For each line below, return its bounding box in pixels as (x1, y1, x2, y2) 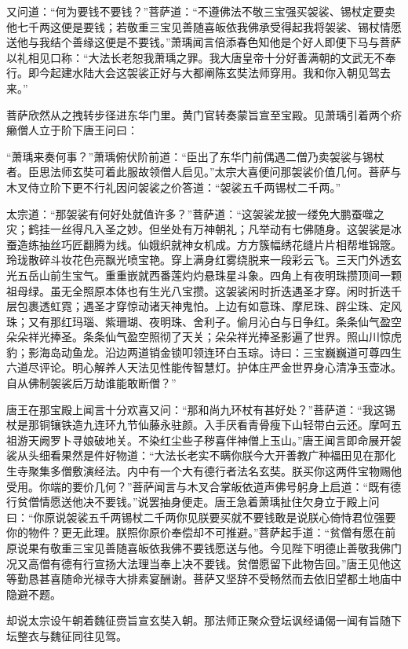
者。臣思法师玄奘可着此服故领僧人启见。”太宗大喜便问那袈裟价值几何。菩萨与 (6, 163, 402, 180)
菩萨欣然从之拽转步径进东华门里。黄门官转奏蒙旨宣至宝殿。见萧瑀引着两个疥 (6, 106, 402, 123)
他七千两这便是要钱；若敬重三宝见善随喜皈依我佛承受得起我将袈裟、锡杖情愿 (6, 18, 402, 35)
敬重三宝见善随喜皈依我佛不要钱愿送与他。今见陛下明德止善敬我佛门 (49, 540, 402, 555)
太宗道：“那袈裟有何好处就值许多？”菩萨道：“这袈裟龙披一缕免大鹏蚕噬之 (6, 205, 384, 222)
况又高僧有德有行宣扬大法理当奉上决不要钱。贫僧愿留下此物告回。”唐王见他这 (6, 555, 402, 571)
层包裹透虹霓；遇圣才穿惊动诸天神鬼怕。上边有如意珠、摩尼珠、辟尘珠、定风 (6, 298, 402, 314)
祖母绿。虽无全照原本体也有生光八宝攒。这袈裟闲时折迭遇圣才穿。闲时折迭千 (6, 282, 402, 299)
